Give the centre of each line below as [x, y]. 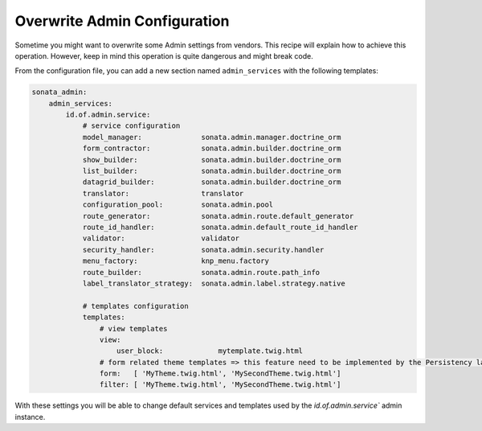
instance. [30, 417]
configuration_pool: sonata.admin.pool [178, 205]
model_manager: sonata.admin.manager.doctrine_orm [212, 137]
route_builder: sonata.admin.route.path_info [201, 272]
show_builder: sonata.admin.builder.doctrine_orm [212, 160]
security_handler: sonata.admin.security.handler [203, 250]
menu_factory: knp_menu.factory [176, 261]
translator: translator [163, 193]
